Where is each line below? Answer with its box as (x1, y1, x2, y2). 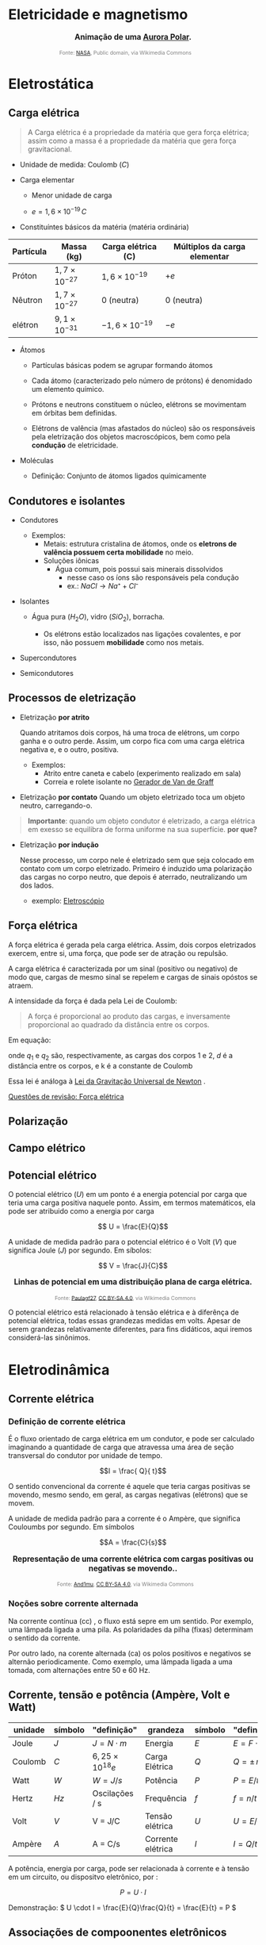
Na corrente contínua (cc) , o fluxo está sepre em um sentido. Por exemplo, (8, 1616, 254, 1625)
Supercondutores (19, 653, 77, 663)
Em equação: (8, 1035, 51, 1045)
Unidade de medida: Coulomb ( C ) (19, 159, 130, 169)
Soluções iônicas (43, 556, 100, 566)
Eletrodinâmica (8, 1360, 110, 1379)
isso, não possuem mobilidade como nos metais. (43, 638, 204, 647)
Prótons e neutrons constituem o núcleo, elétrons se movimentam (31, 400, 247, 409)
